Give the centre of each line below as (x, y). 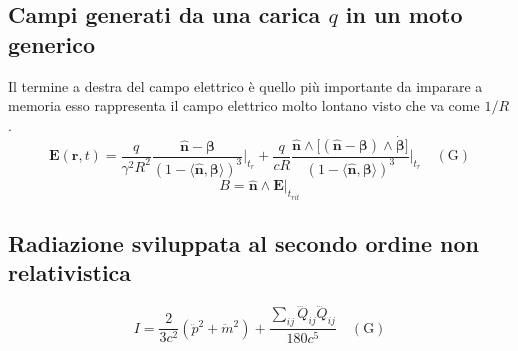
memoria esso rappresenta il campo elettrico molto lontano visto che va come (244, 105)
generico (52, 43)
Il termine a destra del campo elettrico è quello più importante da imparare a (245, 85)
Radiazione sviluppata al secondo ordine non (244, 243)
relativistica (70, 272)
